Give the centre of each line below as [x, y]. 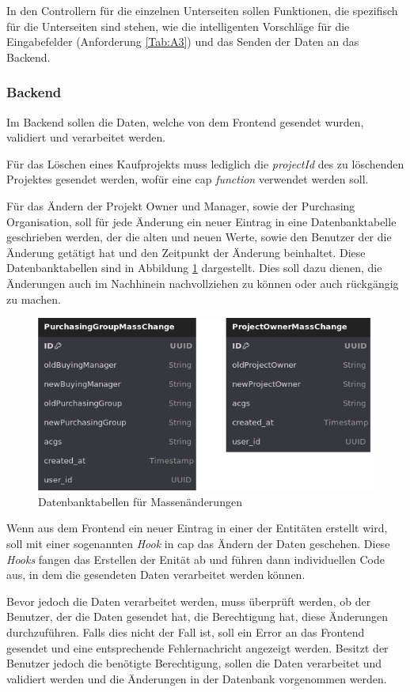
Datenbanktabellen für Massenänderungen [140, 501]
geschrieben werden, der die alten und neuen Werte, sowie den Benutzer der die [199, 237]
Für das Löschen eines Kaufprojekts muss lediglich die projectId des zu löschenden [205, 163]
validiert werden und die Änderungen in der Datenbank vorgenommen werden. [197, 678]
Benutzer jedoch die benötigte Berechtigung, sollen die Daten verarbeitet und [194, 663]
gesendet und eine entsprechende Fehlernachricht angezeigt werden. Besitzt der [197, 647]
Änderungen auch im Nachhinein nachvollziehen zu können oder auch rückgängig [203, 283]
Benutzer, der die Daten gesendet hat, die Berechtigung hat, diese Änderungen [197, 616]
